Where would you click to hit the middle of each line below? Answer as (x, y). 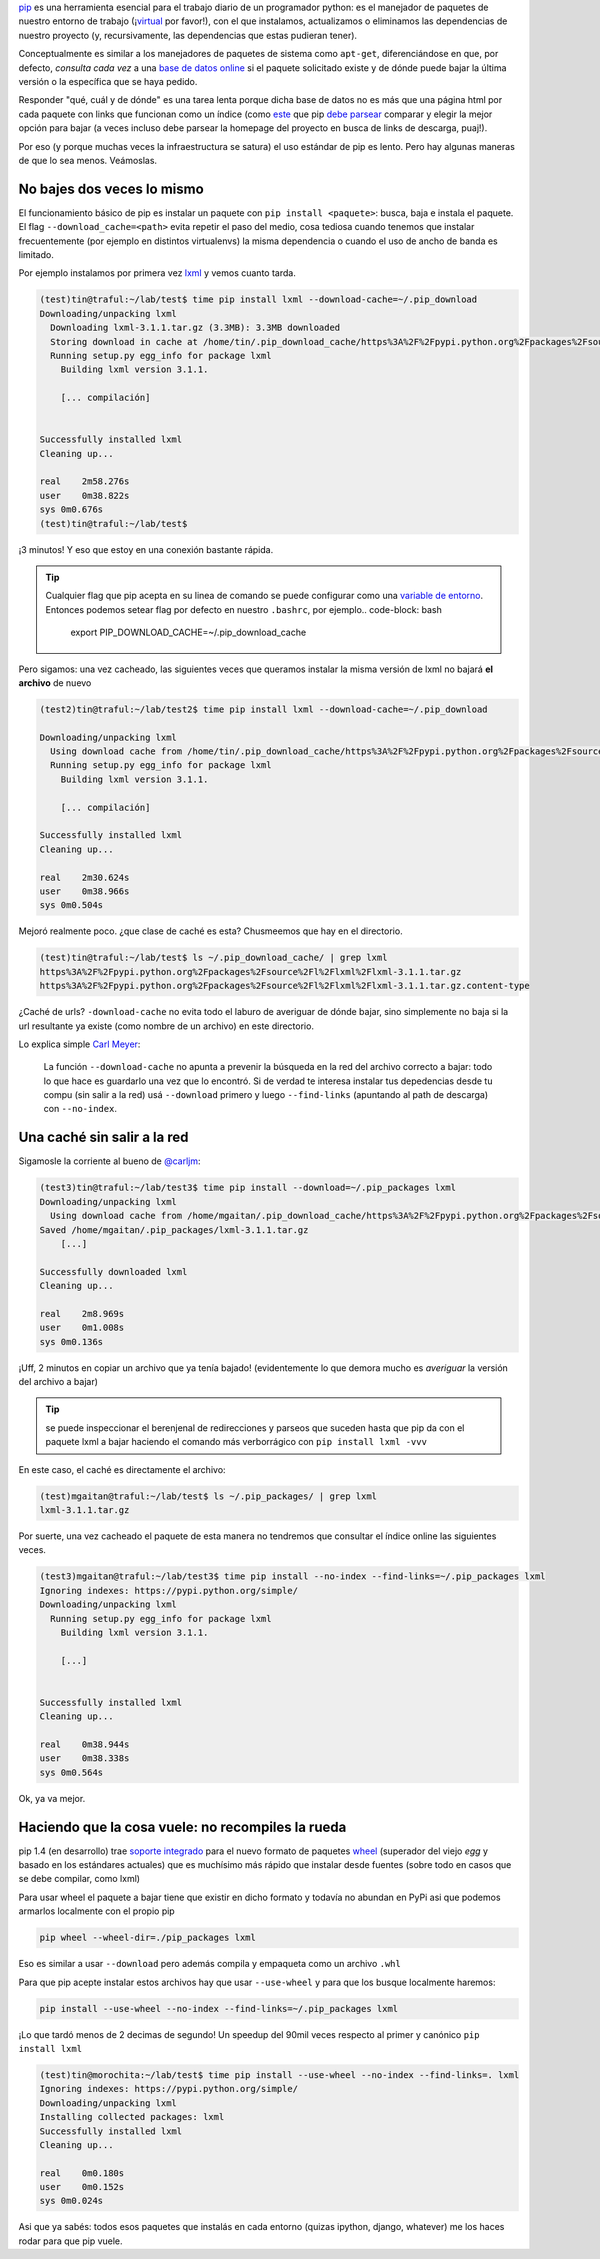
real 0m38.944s (84, 1744)
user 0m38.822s (84, 495)
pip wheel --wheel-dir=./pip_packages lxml (148, 1938)
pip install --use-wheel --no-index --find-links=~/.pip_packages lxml (219, 2008)
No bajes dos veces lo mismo (111, 188)
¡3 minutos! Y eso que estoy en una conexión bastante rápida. (146, 549)
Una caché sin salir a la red (103, 1137)
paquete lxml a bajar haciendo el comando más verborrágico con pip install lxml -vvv (236, 1442)
